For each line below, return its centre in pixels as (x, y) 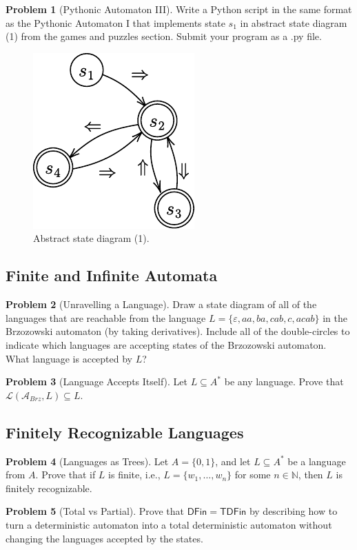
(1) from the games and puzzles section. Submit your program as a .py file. (164, 36)
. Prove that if (65, 475)
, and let (233, 461)
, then (310, 475)
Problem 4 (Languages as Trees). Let (87, 461)
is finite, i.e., (134, 475)
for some (253, 475)
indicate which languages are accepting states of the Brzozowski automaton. (166, 344)
